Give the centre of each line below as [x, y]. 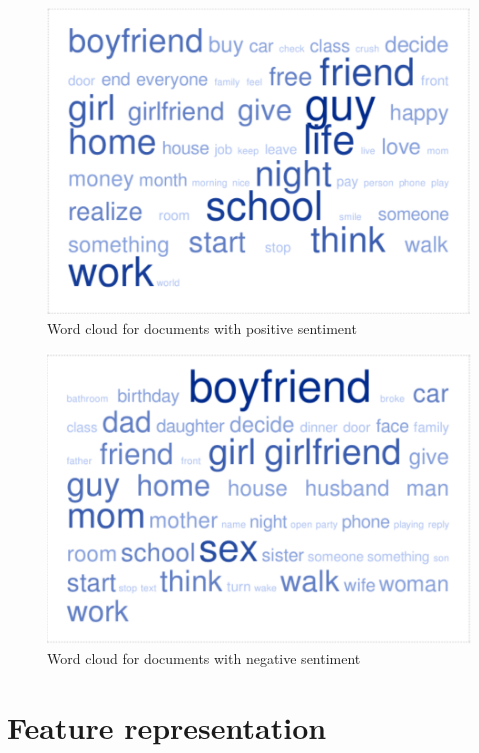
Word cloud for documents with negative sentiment [204, 657]
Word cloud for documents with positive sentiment [202, 328]
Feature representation [167, 726]
